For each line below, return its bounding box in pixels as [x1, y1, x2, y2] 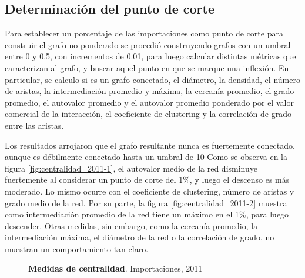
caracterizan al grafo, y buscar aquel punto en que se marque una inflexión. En [5, 61, 289, 73]
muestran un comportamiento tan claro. [5, 242, 149, 254]
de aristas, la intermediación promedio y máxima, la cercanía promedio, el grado [5, 85, 294, 97]
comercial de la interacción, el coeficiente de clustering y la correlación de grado [5, 108, 291, 120]
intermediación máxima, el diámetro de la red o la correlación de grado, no [5, 231, 274, 243]
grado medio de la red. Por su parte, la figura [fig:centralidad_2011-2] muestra [5, 196, 287, 209]
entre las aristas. [5, 119, 64, 131]
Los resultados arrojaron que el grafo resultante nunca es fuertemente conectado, [5, 139, 295, 151]
